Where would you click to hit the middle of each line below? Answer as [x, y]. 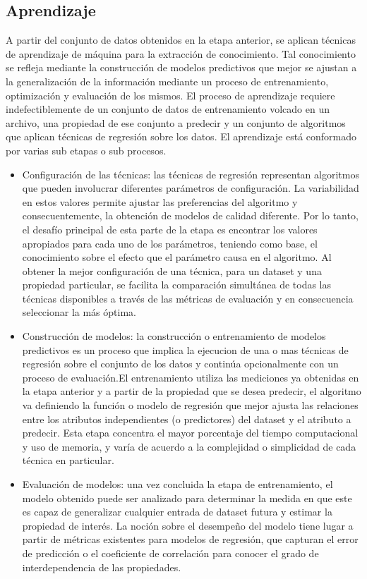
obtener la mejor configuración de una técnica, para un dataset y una [172, 270]
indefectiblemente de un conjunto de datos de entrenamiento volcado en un [168, 109]
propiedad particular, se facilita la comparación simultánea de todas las [177, 285]
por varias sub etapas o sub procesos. [86, 150]
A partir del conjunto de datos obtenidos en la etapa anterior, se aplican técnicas [181, 40]
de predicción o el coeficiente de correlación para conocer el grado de [170, 553]
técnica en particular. [68, 460]
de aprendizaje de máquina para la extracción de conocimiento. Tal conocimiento [181, 53]
